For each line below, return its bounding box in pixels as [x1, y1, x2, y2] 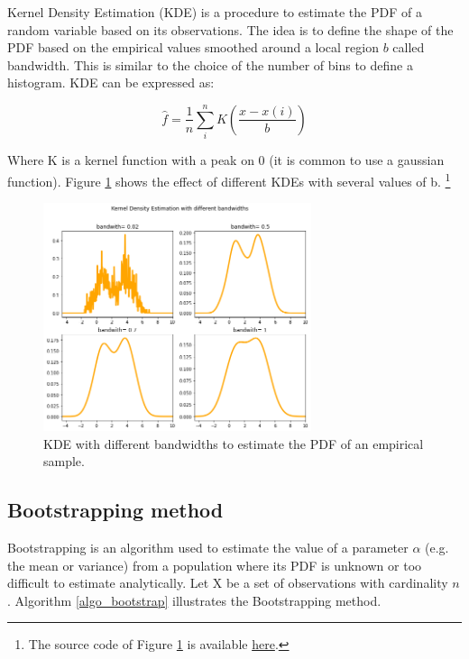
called [392, 38, 425, 57]
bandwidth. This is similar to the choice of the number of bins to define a [7, 55, 413, 74]
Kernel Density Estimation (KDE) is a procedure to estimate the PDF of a [7, 3, 422, 21]
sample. [43, 452, 85, 471]
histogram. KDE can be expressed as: [7, 73, 215, 92]
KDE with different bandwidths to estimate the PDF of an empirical [43, 434, 424, 453]
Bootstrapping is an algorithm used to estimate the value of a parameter [7, 537, 409, 556]
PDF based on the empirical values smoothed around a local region [7, 38, 379, 57]
